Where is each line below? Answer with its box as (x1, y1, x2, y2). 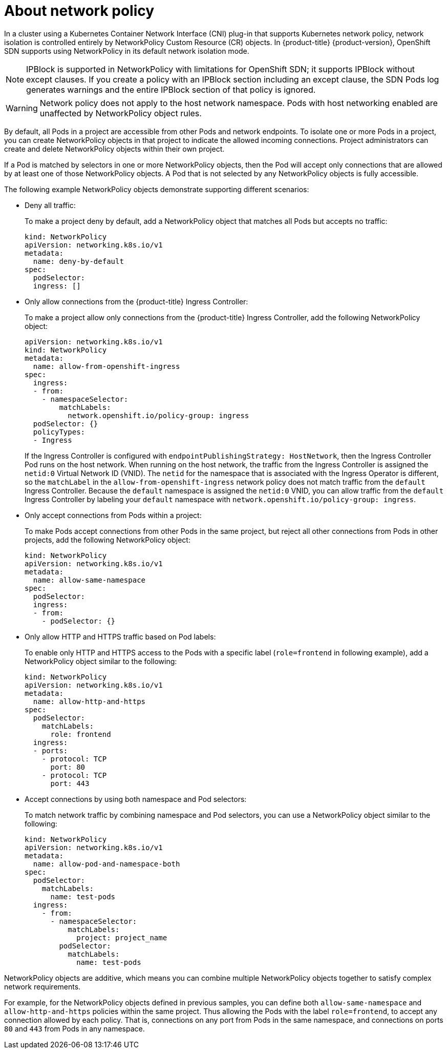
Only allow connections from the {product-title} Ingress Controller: (25, 297, 248, 306)
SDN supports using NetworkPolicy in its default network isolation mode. (4, 46, 249, 55)
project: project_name (76, 933, 167, 942)
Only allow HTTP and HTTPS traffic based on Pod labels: (25, 632, 216, 641)
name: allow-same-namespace (33, 575, 146, 584)
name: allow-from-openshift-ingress (33, 362, 180, 370)
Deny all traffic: (25, 200, 76, 210)
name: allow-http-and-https (33, 697, 146, 706)
